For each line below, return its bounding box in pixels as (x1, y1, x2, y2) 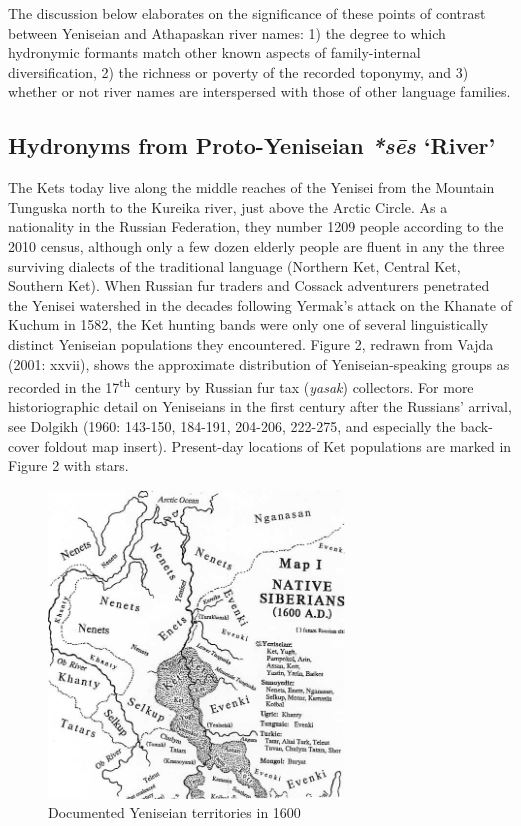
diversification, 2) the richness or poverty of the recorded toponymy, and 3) (8, 61, 469, 82)
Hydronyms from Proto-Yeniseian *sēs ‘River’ (8, 130, 496, 161)
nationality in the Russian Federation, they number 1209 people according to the (8, 216, 504, 237)
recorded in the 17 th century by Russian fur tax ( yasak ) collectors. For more (8, 374, 474, 397)
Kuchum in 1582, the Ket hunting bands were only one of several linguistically (8, 314, 489, 335)
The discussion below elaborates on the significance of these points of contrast (8, 3, 486, 23)
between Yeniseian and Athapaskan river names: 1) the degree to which (8, 22, 446, 43)
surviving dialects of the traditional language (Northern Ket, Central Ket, (8, 255, 461, 276)
